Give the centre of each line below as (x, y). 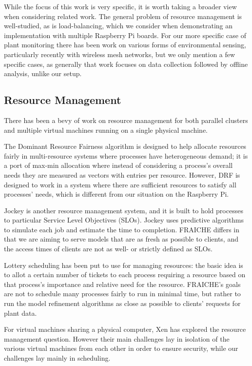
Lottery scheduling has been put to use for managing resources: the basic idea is (124, 265)
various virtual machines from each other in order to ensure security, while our (121, 348)
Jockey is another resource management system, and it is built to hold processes (124, 210)
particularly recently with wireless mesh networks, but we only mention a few (120, 54)
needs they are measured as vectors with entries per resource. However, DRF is (122, 174)
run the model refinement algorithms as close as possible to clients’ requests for (122, 303)
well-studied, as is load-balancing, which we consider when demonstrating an (118, 26)
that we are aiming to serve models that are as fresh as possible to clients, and (121, 239)
